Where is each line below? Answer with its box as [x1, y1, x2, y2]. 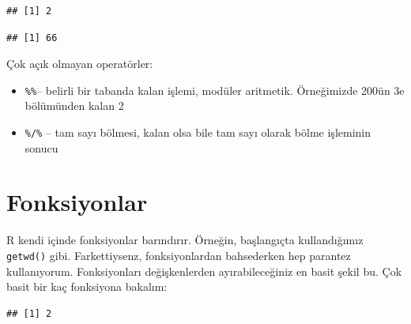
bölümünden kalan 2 [25, 97, 124, 114]
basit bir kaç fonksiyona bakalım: [6, 278, 168, 295]
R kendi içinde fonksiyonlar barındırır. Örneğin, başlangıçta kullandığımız [6, 232, 364, 248]
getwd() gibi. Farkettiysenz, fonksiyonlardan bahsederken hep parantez [6, 247, 351, 263]
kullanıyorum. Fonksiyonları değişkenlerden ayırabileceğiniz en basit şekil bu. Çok [6, 262, 402, 279]
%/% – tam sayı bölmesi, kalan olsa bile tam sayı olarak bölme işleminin [25, 124, 371, 141]
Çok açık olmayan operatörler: [6, 55, 153, 72]
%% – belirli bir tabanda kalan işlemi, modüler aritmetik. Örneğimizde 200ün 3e [25, 81, 405, 98]
